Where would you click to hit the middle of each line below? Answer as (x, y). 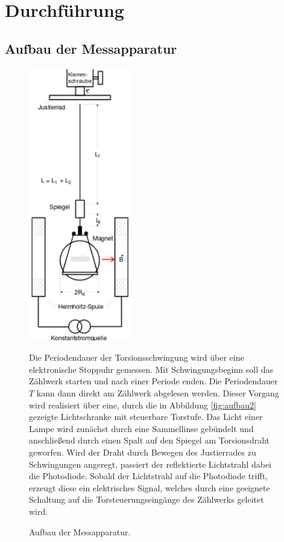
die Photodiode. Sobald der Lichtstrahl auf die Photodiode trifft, (148, 476)
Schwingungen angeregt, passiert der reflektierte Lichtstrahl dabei (150, 464)
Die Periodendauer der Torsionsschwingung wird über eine (137, 357)
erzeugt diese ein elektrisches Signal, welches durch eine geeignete (150, 487)
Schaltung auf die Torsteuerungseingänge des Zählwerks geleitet (147, 499)
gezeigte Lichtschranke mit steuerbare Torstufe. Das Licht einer (146, 417)
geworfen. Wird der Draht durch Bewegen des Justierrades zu (143, 452)
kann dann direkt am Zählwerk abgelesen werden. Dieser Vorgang (158, 393)
